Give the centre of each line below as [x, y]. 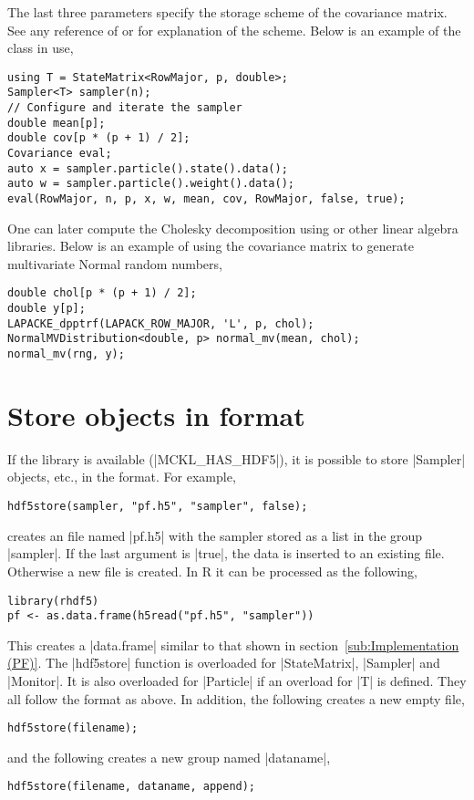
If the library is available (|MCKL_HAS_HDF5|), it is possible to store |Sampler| [237, 458]
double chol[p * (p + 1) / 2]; [102, 293]
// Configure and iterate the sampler [125, 108]
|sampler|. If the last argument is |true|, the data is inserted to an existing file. [226, 553]
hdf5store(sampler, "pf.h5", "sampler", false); [158, 507]
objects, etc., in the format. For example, [122, 477]
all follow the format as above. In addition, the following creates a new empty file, [236, 698]
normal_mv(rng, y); [66, 354]
